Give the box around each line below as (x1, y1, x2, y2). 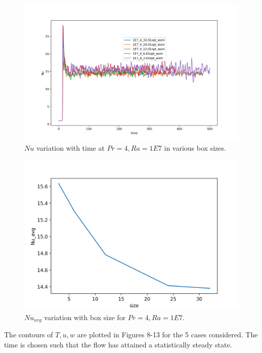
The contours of (4, 329, 53, 340)
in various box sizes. (164, 142, 226, 153)
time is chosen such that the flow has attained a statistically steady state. (4, 339, 232, 349)
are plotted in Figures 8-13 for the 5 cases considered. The (77, 329, 258, 340)
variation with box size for (44, 312, 126, 322)
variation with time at (36, 142, 105, 153)
